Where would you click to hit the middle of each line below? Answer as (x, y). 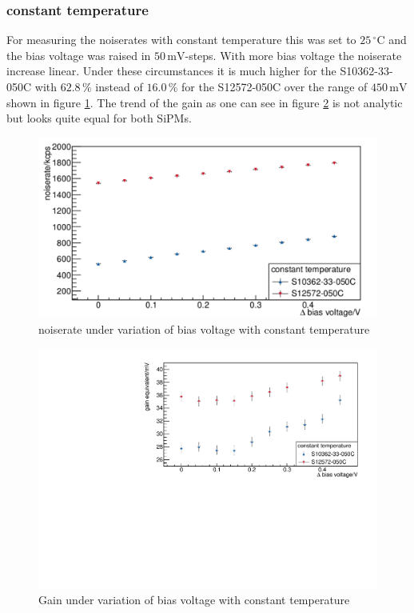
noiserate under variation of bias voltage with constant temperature (204, 329)
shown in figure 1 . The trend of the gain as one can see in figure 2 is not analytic (205, 102)
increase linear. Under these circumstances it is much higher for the (171, 71)
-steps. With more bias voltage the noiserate (293, 55)
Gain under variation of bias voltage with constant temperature (194, 599)
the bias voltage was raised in (79, 55)
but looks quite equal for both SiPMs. (99, 118)
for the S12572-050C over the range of (275, 86)
